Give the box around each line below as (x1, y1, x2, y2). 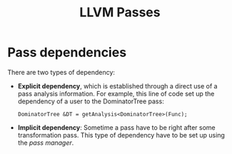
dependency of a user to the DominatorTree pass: (17, 97, 164, 106)
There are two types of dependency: (7, 68, 116, 76)
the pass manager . (17, 138, 74, 147)
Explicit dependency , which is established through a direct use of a (17, 81, 218, 90)
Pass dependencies (7, 44, 127, 61)
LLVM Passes (79, 4, 161, 21)
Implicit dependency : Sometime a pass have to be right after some (17, 123, 216, 132)
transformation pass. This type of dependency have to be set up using (17, 130, 225, 139)
